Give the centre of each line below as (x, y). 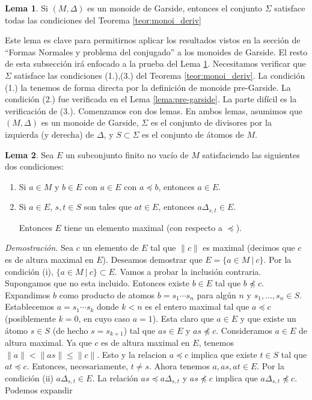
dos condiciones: (35, 166)
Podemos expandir (39, 390)
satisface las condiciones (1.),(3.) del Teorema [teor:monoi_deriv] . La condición (160, 75)
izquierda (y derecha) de (50, 134)
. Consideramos (244, 330)
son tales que (108, 207)
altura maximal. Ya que (48, 342)
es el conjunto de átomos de (193, 134)
